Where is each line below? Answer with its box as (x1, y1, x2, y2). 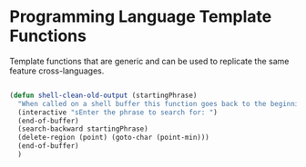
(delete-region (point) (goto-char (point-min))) (17, 133, 209, 142)
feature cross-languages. (9, 65, 105, 76)
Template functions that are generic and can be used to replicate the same (9, 55, 290, 66)
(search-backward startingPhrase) (17, 124, 148, 133)
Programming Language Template (9, 6, 272, 27)
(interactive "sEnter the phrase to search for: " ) (17, 107, 219, 117)
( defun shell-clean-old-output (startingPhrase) (9, 91, 198, 100)
